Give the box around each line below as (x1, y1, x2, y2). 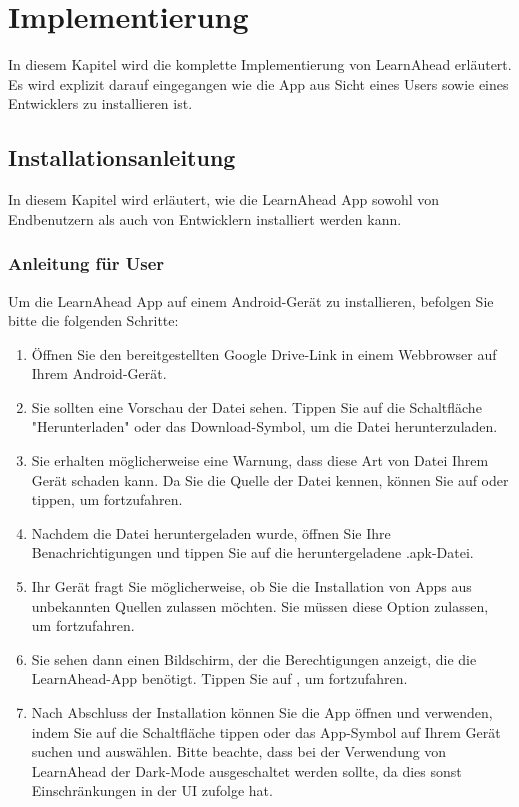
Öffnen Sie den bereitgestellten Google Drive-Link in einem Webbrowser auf (31, 343, 497, 364)
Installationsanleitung (8, 142, 236, 173)
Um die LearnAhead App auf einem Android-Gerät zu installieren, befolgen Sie (8, 290, 494, 311)
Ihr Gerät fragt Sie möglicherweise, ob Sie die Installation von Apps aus (31, 576, 472, 597)
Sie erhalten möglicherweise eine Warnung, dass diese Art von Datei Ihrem (31, 450, 489, 471)
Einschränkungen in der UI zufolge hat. (31, 780, 273, 801)
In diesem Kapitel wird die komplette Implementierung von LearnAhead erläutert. (8, 54, 512, 75)
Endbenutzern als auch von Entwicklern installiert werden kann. (8, 208, 402, 229)
